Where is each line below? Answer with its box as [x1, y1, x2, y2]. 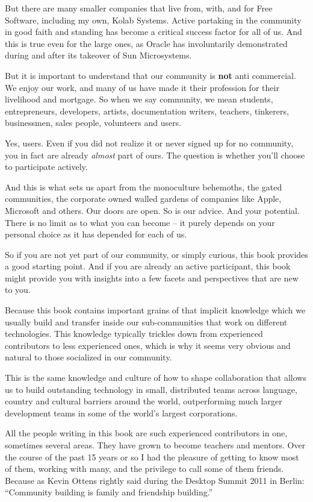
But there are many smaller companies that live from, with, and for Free [5, 2, 273, 14]
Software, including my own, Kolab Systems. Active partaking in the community [5, 13, 302, 26]
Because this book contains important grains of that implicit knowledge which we [5, 304, 306, 316]
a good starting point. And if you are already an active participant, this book [5, 260, 291, 272]
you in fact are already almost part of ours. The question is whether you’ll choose [5, 148, 305, 161]
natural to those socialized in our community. [5, 351, 172, 363]
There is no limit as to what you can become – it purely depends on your [5, 216, 275, 228]
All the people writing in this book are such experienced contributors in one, [5, 427, 288, 439]
